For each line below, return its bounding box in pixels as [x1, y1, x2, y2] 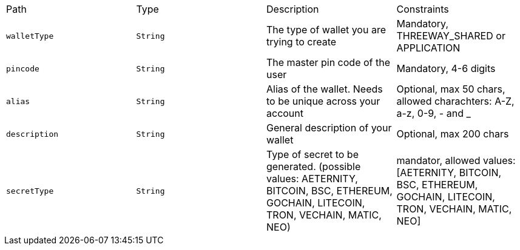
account [266, 107, 304, 119]
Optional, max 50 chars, [396, 83, 505, 95]
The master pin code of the [266, 56, 391, 68]
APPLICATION [396, 42, 461, 54]
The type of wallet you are [266, 24, 386, 36]
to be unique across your [266, 95, 380, 107]
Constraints [396, 3, 449, 15]
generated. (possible [266, 160, 361, 173]
